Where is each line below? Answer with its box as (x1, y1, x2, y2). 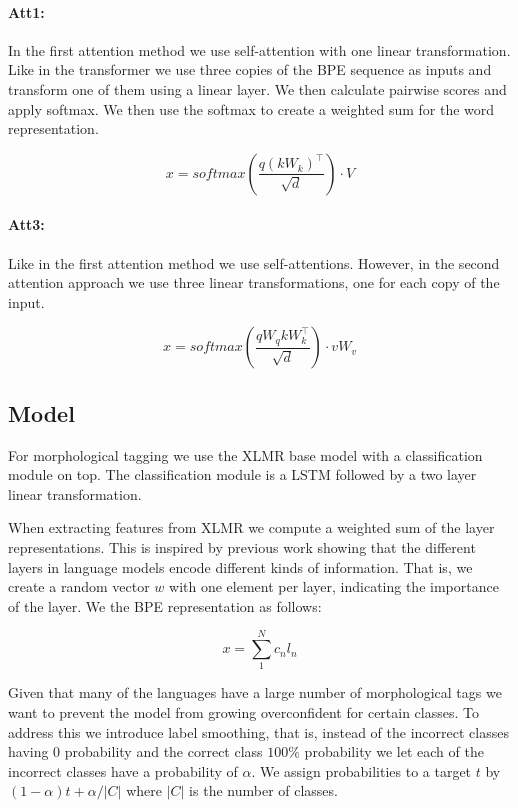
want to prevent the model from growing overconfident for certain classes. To (8, 702, 479, 723)
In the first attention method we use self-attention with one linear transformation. (8, 39, 511, 60)
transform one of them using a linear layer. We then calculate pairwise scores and (8, 78, 507, 99)
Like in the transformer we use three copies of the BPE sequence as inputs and (8, 59, 492, 80)
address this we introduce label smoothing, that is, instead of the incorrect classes (8, 721, 509, 742)
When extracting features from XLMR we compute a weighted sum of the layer (8, 517, 495, 538)
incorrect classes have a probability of (8, 760, 238, 781)
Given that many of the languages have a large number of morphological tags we (8, 682, 502, 703)
